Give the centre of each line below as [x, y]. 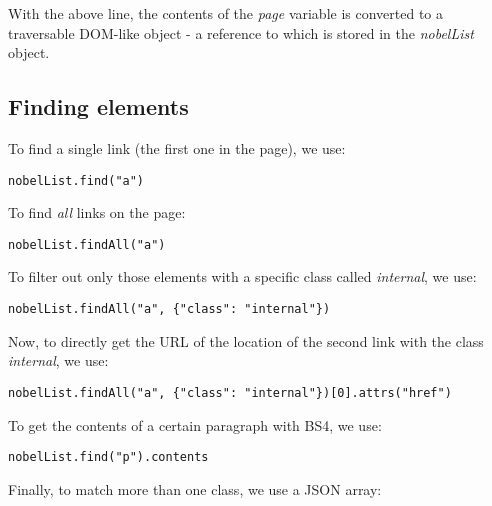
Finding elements [98, 106]
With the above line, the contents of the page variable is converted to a [226, 13]
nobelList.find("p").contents [108, 457]
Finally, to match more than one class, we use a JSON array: [195, 488]
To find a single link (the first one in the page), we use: [177, 147]
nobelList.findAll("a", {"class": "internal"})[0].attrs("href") [230, 392]
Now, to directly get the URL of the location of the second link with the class [246, 340]
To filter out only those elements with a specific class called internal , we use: [242, 276]
